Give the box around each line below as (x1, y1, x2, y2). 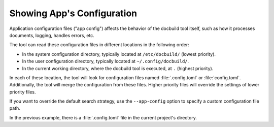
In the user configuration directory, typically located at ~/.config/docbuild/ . (22, 58, 189, 65)
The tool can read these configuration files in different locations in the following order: (9, 42, 190, 48)
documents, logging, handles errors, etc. (9, 32, 95, 38)
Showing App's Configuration (9, 8, 138, 19)
